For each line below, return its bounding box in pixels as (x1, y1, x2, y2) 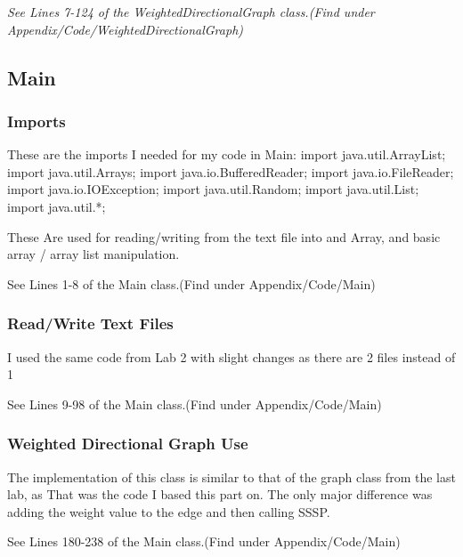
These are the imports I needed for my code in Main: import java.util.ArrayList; (7, 145, 446, 164)
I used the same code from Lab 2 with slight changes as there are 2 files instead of (7, 347, 456, 366)
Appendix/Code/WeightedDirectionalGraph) (7, 20, 244, 38)
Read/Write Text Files (7, 312, 174, 335)
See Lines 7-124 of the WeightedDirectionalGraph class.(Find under (7, 3, 375, 20)
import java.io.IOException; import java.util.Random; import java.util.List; (7, 180, 419, 198)
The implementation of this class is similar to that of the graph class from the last (7, 467, 456, 486)
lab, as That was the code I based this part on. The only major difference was (7, 485, 433, 504)
